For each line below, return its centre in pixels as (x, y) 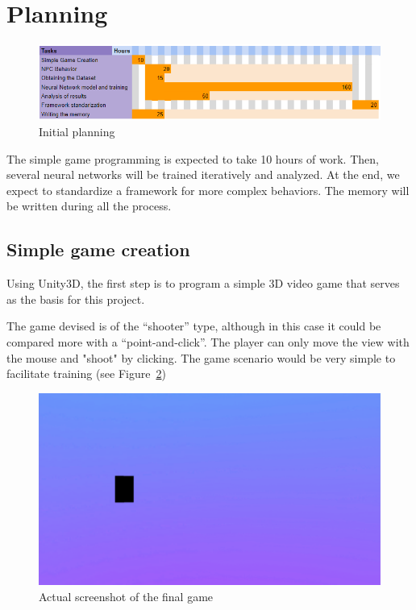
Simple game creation (98, 249)
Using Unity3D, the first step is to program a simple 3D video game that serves (203, 283)
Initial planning (77, 131)
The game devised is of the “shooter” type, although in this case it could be (194, 326)
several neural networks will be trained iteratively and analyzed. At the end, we (203, 174)
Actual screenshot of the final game (126, 596)
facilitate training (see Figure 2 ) (86, 373)
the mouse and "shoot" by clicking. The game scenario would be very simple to (201, 357)
